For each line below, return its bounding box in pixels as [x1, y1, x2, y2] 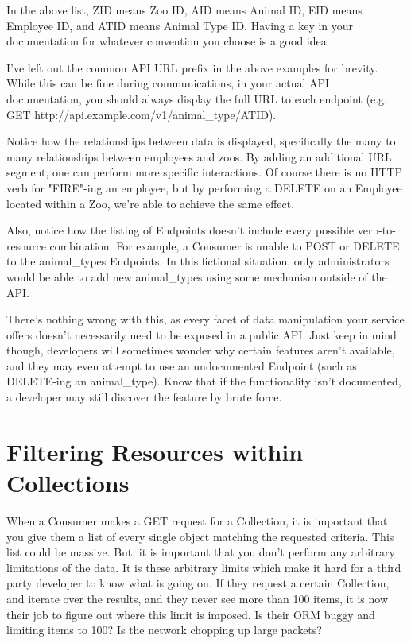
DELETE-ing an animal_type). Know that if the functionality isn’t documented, [6, 373, 401, 389]
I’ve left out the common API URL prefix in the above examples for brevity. [6, 59, 378, 76]
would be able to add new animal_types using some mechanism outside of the [6, 268, 387, 285]
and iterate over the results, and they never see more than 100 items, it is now [6, 590, 389, 606]
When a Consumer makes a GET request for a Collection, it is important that [6, 512, 388, 529]
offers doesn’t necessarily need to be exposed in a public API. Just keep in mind [6, 326, 397, 343]
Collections [6, 467, 130, 499]
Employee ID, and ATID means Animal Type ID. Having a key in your [6, 17, 354, 33]
